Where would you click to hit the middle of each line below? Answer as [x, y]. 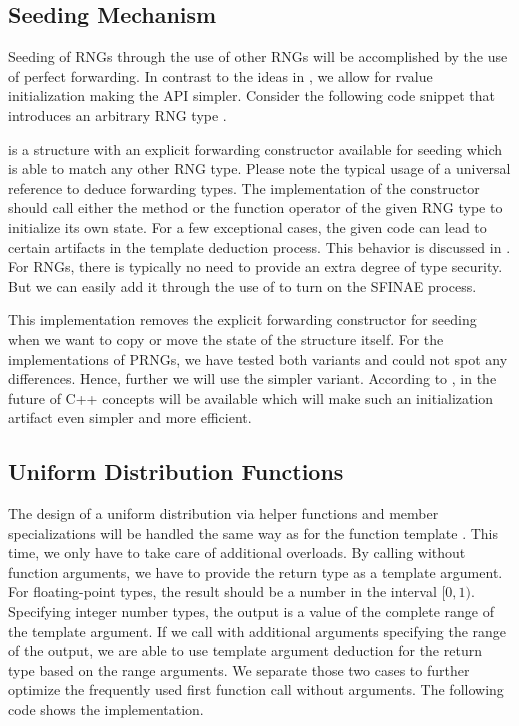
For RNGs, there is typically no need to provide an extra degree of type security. [255, 266]
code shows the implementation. [106, 709]
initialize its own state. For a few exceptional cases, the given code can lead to [247, 226]
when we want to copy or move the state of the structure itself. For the [226, 338]
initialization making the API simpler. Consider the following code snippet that [252, 95]
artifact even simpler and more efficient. [130, 417]
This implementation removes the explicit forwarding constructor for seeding [242, 319]
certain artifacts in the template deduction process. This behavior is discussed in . [259, 246]
